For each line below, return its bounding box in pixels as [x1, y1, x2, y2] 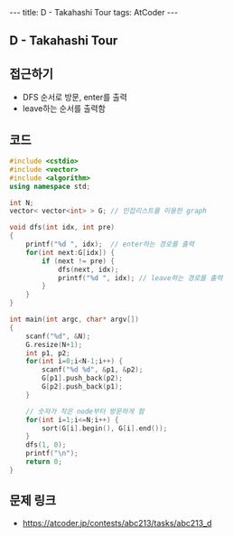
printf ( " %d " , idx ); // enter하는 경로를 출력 [25, 240, 195, 250]
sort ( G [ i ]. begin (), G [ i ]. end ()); [42, 423, 168, 433]
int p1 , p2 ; [25, 348, 70, 358]
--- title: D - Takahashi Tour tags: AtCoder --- [9, 7, 179, 17]
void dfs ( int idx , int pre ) [9, 223, 116, 232]
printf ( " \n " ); [25, 449, 79, 458]
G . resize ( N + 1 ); [25, 340, 83, 349]
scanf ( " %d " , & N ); [25, 332, 91, 341]
